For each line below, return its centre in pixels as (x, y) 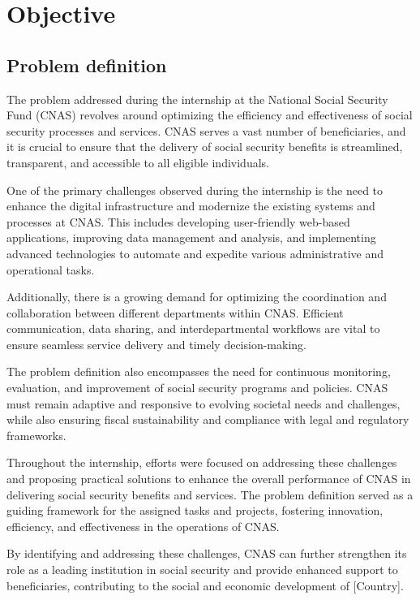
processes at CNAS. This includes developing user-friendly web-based (178, 221)
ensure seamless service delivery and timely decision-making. (156, 344)
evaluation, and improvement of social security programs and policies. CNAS (197, 388)
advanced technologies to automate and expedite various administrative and (195, 253)
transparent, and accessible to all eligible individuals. (138, 162)
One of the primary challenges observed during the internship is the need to (195, 190)
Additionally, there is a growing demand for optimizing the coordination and (197, 297)
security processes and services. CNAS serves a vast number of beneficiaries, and (206, 130)
